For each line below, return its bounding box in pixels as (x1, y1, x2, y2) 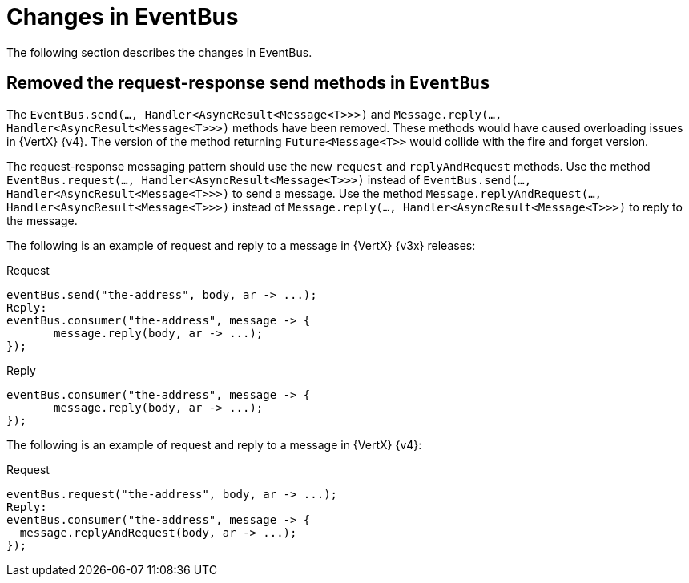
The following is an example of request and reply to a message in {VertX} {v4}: (6, 437, 422, 452)
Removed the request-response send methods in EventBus (6, 73, 490, 94)
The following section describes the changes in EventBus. (6, 45, 312, 59)
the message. (6, 213, 78, 227)
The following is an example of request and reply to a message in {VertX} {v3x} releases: (6, 238, 476, 252)
